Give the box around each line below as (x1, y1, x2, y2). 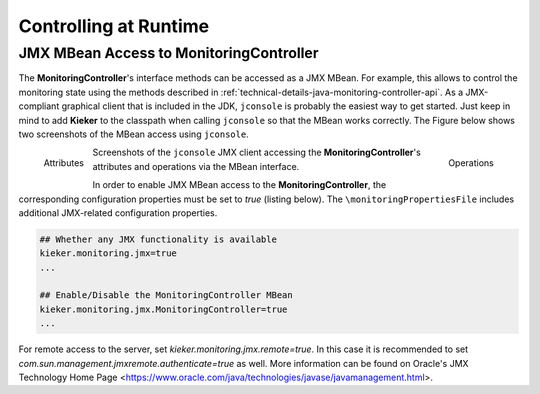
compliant (18, 100, 60, 112)
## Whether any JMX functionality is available (39, 233, 277, 245)
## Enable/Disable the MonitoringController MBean (39, 290, 294, 301)
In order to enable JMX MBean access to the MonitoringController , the (92, 179, 387, 191)
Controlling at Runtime (18, 15, 210, 37)
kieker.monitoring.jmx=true (39, 248, 177, 259)
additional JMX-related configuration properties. (18, 206, 218, 219)
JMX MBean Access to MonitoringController (18, 44, 319, 62)
